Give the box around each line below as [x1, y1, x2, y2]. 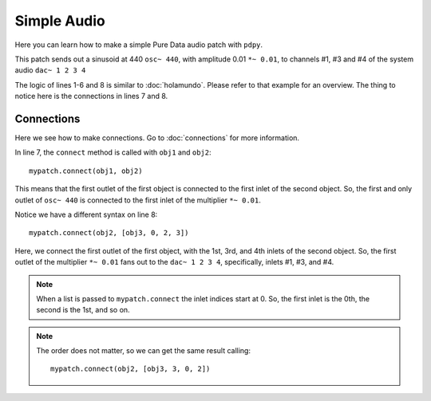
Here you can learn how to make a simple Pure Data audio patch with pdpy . [14, 40, 263, 49]
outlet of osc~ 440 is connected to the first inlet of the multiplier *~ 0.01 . [14, 195, 261, 205]
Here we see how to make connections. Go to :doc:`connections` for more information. [14, 133, 299, 143]
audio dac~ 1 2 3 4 [14, 65, 86, 75]
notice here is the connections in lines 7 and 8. [14, 92, 168, 101]
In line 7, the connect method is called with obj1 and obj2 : [14, 147, 212, 157]
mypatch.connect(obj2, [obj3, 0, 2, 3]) [29, 228, 189, 238]
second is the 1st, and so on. [36, 305, 131, 315]
